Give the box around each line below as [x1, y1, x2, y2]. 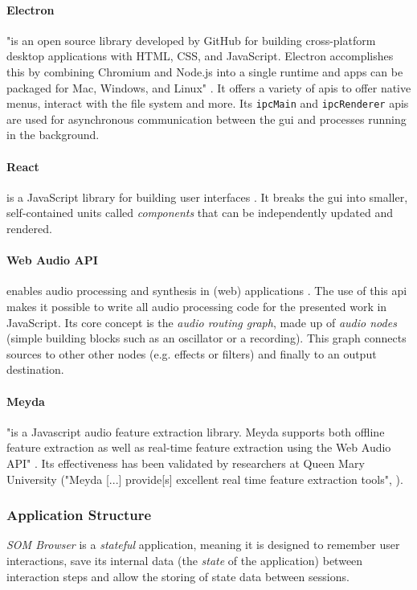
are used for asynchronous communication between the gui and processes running [6, 110, 407, 127]
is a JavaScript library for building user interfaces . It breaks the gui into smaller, [6, 188, 408, 205]
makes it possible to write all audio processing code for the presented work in [6, 297, 387, 314]
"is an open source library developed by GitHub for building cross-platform [6, 31, 376, 48]
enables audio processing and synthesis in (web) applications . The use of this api [6, 282, 407, 299]
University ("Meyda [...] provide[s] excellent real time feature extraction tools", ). [6, 470, 403, 487]
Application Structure [6, 505, 152, 525]
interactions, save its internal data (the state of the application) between [6, 551, 363, 568]
